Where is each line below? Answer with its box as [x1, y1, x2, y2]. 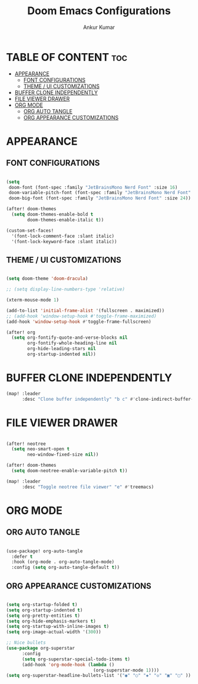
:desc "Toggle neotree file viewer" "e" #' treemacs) [21, 484, 154, 490]
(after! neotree [6, 441, 46, 447]
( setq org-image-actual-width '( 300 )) [6, 629, 101, 635]
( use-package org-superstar [6, 645, 75, 652]
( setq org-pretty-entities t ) [6, 613, 81, 618]
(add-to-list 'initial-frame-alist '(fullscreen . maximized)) [6, 307, 165, 313]
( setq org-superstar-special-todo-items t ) [21, 656, 131, 662]
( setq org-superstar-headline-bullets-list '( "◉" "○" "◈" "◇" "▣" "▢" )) [6, 673, 192, 679]
